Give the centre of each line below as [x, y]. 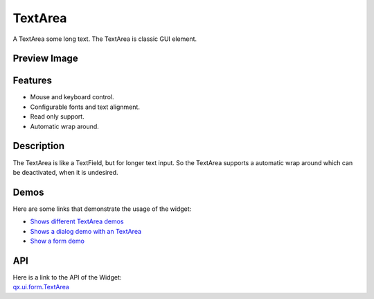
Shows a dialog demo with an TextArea [86, 231]
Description [39, 146]
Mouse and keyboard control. [72, 97]
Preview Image [46, 59]
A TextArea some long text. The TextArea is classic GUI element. [105, 39]
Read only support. [57, 117]
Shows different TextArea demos [77, 221]
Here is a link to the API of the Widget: [67, 277]
